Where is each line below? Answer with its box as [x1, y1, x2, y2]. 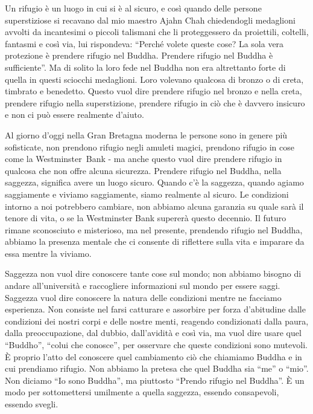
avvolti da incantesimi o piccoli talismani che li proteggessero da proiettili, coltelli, [5, 25, 309, 38]
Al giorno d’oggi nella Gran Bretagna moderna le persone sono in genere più [5, 128, 288, 141]
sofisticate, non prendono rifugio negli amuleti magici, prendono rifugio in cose [5, 140, 294, 153]
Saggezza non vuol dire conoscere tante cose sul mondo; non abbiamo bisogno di [5, 267, 302, 280]
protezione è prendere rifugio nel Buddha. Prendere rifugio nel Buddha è [5, 49, 273, 62]
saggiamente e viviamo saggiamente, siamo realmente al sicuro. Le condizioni [5, 187, 289, 200]
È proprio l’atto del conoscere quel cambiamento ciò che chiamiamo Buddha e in [5, 350, 302, 363]
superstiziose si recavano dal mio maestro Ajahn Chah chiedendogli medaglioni [5, 13, 296, 26]
